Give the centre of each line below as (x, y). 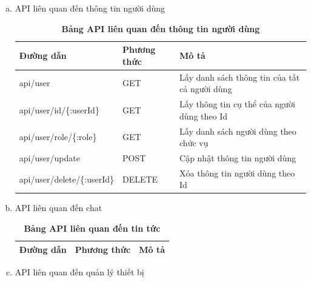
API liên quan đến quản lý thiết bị (79, 271)
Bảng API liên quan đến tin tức (92, 228)
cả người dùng (206, 89)
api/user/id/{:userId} (59, 109)
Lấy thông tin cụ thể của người (237, 104)
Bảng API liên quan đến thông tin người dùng (161, 28)
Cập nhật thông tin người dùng (238, 157)
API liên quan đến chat (59, 208)
